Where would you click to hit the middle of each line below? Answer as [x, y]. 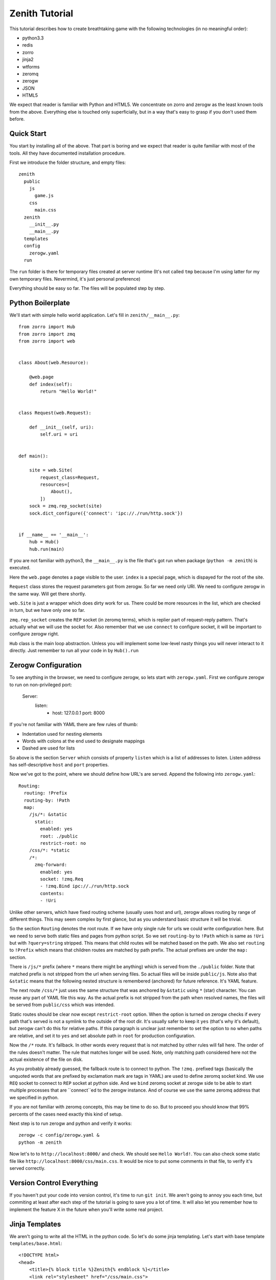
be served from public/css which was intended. [62, 1005]
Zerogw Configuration [45, 665]
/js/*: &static [48, 815]
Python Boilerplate [40, 303]
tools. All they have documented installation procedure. [67, 153]
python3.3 [33, 38]
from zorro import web [47, 341]
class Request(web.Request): [55, 413]
